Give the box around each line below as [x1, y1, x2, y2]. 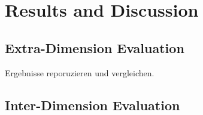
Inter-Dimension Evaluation [5, 95, 180, 114]
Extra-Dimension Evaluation [5, 38, 184, 57]
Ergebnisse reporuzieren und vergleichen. [5, 66, 154, 79]
